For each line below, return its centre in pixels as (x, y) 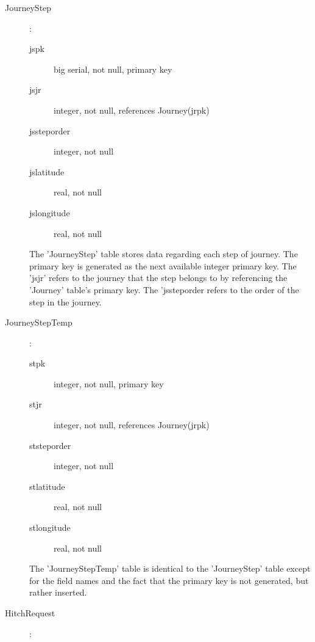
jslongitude (50, 212)
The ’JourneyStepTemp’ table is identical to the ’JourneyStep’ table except (170, 568)
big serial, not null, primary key (113, 69)
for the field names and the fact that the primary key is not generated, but (169, 580)
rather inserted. (58, 592)
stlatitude (47, 486)
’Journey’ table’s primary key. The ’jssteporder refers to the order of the (164, 289)
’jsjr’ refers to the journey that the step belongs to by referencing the (158, 278)
